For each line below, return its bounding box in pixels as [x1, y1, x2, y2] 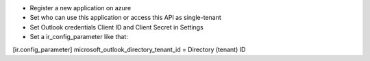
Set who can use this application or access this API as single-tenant [29, 14, 222, 22]
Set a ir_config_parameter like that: [29, 33, 128, 41]
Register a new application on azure [29, 4, 132, 12]
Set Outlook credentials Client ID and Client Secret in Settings [29, 23, 203, 31]
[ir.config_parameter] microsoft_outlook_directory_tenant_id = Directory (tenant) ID [12, 45, 246, 53]
